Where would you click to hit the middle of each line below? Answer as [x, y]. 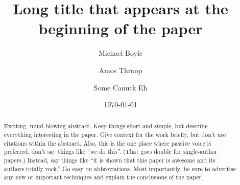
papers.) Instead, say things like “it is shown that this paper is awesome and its [110, 160]
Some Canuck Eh [121, 87]
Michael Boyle [121, 53]
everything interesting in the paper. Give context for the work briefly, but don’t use [115, 135]
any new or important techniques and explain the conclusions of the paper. [103, 177]
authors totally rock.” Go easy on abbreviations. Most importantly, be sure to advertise [120, 168]
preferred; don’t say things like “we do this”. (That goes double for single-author [111, 152]
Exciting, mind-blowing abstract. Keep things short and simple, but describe [106, 126]
